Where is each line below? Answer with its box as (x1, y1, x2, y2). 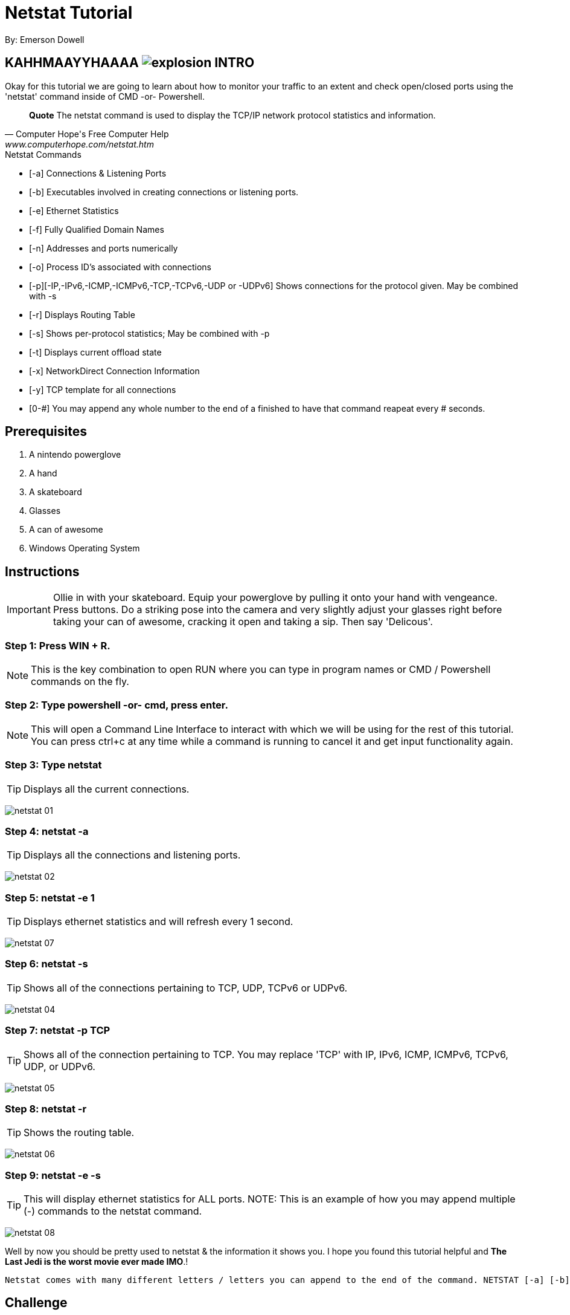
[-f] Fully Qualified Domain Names (29, 224, 164, 235)
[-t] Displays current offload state (29, 346, 162, 357)
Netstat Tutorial (5, 2, 133, 23)
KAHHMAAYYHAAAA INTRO (5, 55, 255, 71)
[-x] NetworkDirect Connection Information (29, 365, 200, 376)
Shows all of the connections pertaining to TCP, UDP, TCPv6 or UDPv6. (24, 981, 348, 994)
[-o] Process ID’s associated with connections (29, 261, 212, 272)
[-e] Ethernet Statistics (29, 205, 119, 216)
